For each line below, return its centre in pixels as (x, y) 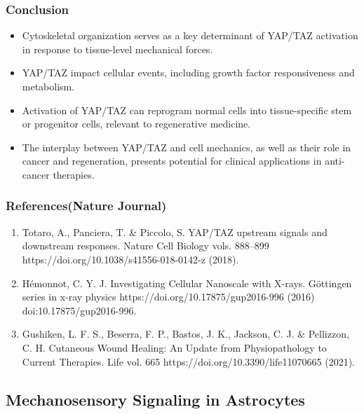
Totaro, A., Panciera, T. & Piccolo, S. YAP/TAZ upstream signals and (175, 232)
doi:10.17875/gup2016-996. (79, 310)
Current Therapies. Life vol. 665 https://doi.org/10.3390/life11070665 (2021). (189, 361)
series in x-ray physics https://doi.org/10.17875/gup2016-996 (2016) (168, 297)
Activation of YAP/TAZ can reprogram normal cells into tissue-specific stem (187, 110)
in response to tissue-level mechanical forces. (117, 49)
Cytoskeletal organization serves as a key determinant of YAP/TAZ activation (190, 35)
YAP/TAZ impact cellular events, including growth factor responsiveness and (188, 73)
